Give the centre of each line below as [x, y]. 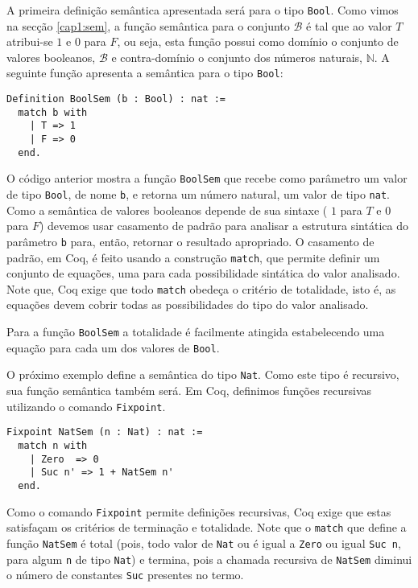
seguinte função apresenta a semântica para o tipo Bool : [145, 73]
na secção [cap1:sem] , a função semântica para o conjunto [148, 25]
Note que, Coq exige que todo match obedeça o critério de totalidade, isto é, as [201, 288]
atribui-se [30, 41]
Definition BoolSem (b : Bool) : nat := [116, 99]
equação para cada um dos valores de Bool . [113, 347]
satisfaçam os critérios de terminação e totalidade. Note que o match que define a [207, 527]
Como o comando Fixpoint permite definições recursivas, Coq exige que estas [199, 511]
